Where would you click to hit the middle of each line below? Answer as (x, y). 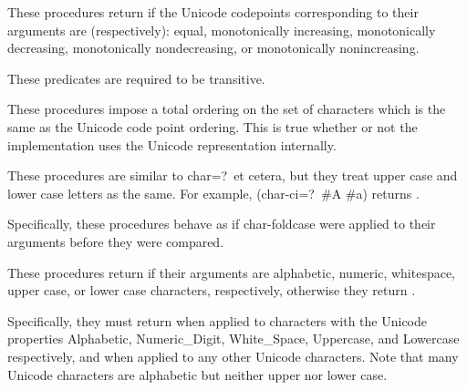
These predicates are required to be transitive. (136, 78)
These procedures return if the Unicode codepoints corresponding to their (213, 12)
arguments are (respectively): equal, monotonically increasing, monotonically (222, 30)
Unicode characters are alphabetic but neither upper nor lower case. (197, 374)
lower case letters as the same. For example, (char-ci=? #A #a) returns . (213, 193)
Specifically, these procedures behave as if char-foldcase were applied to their (222, 224)
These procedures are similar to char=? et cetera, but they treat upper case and (233, 175)
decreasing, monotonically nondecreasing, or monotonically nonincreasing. (213, 48)
